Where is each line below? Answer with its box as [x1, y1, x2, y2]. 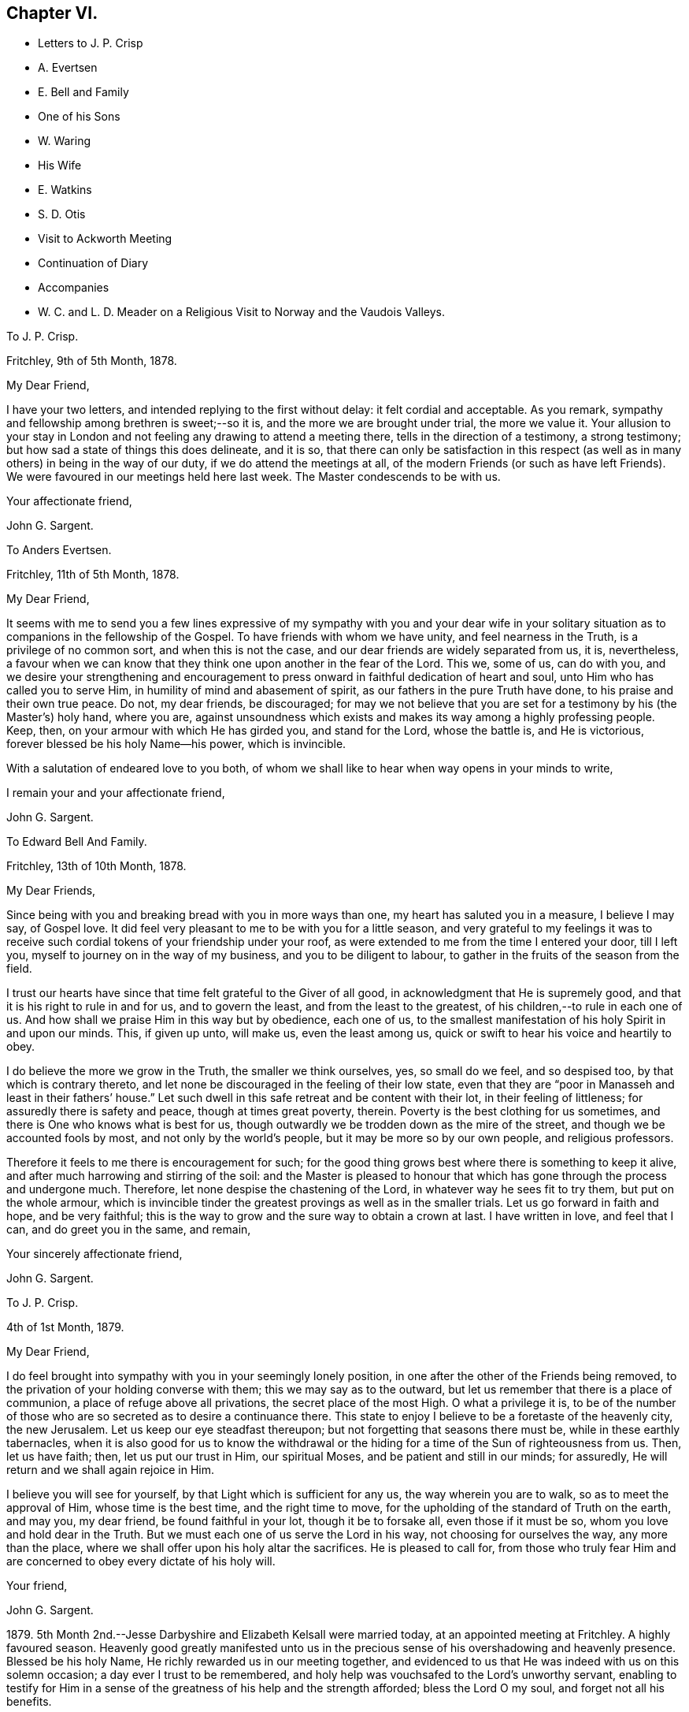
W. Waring [38, 134, 91, 148]
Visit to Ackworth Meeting [38, 232, 172, 246]
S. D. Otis [38, 207, 86, 221]
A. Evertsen [38, 61, 98, 75]
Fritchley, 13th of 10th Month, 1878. [6, 859, 187, 873]
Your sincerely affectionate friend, [6, 1247, 183, 1261]
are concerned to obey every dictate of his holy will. [6, 1554, 276, 1569]
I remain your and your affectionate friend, [6, 786, 225, 800]
